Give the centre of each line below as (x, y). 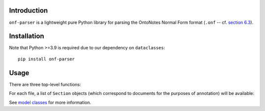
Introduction (28, 10)
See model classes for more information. (50, 102)
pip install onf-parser (46, 59)
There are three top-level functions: (45, 84)
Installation (26, 36)
